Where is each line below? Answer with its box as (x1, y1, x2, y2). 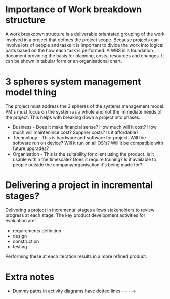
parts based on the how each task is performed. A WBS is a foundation (5, 47, 153, 53)
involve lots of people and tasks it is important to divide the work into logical (5, 42, 164, 48)
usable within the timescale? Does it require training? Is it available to (12, 156, 157, 162)
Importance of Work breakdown (5, 4, 142, 15)
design (12, 233, 27, 239)
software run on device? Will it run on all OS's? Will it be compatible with (12, 140, 163, 146)
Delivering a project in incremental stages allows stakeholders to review (5, 207, 155, 213)
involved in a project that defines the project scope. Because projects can (5, 36, 159, 43)
